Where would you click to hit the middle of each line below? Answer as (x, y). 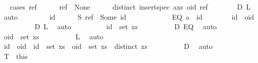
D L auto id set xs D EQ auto (126, 26)
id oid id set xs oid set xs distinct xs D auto (108, 46)
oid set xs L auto (53, 36)
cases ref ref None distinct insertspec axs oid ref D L (130, 7)
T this (16, 56)
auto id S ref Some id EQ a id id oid (129, 16)
